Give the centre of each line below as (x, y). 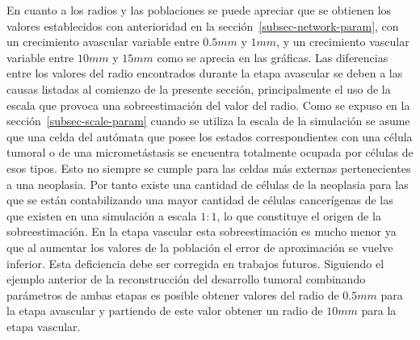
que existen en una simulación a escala (102, 215)
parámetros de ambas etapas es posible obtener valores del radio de (173, 294)
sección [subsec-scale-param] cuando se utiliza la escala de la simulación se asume (208, 121)
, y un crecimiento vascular (343, 42)
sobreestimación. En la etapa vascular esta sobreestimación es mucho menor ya (202, 231)
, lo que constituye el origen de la (299, 215)
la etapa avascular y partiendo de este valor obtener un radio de (165, 311)
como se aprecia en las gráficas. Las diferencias (273, 57)
